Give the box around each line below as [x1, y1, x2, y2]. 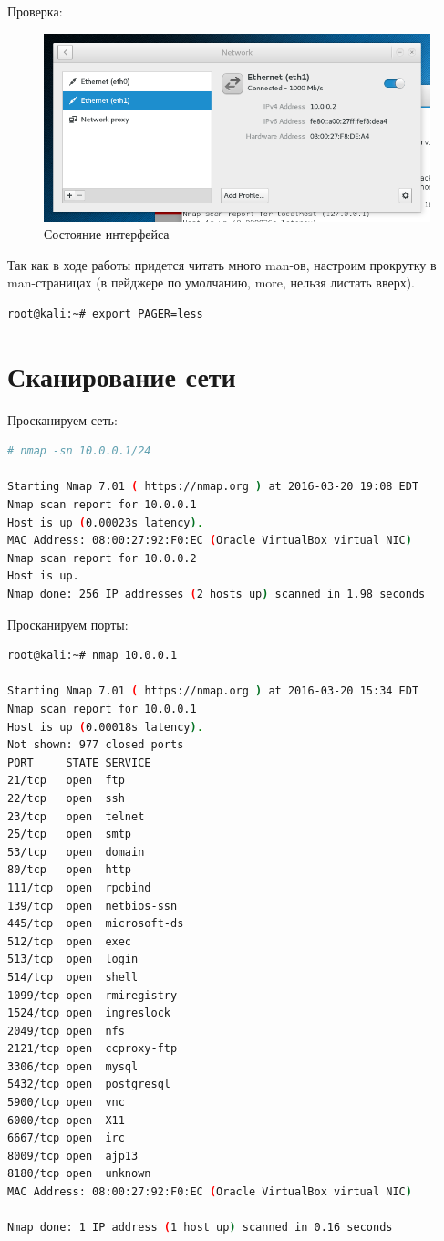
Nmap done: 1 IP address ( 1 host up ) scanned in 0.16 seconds [7, 1221, 393, 1235]
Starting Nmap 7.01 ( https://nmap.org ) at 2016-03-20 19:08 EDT [7, 480, 419, 494]
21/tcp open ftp [7, 774, 125, 787]
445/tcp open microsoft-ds [7, 917, 184, 931]
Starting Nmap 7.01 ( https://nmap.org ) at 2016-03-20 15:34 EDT [7, 684, 419, 698]
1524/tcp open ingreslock [7, 1006, 170, 1020]
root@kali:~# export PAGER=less [7, 307, 203, 320]
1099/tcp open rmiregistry [7, 988, 178, 1002]
